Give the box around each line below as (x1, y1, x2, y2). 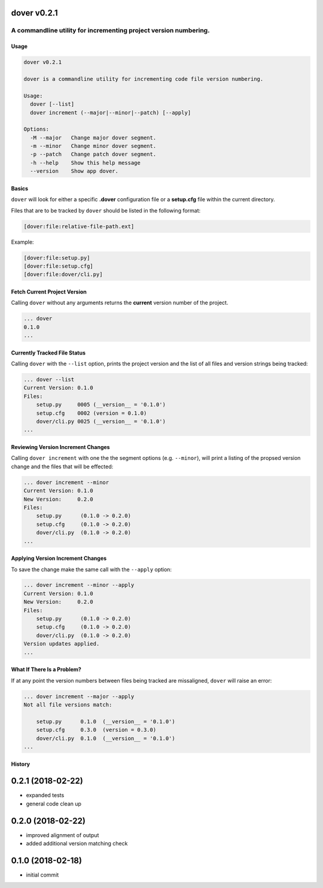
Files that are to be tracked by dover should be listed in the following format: (11, 207, 201, 214)
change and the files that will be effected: (11, 463, 114, 470)
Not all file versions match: (23, 701, 112, 708)
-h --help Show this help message (30, 159, 141, 166)
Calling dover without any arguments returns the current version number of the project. (11, 299, 228, 307)
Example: (11, 238, 34, 246)
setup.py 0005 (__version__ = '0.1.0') (36, 401, 166, 408)
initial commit (26, 871, 59, 878)
